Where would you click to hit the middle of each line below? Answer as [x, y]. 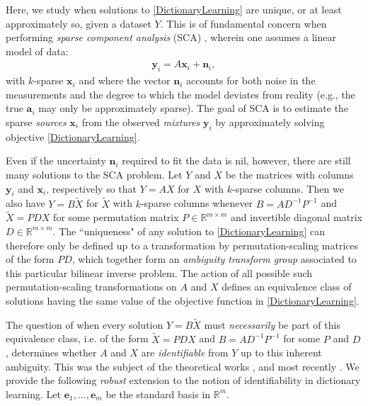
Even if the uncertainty [56, 160]
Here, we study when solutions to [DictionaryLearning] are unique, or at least [174, 9]
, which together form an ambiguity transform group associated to [214, 259]
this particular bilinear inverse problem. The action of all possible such [159, 272]
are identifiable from [185, 353]
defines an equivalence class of [287, 287]
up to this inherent [281, 353]
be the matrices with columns [289, 174]
